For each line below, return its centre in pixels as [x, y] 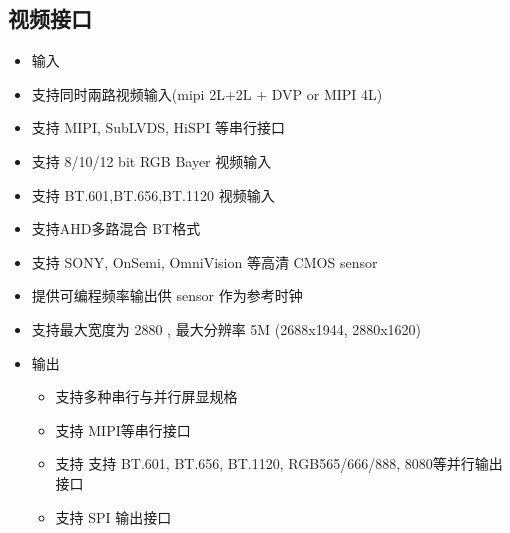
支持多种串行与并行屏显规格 [146, 396]
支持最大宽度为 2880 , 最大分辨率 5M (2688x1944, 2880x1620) [226, 328]
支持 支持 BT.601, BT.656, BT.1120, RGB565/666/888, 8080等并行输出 [279, 463]
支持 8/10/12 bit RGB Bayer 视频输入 [151, 160]
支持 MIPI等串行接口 [123, 429]
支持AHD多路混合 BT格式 [116, 228]
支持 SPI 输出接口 [113, 516]
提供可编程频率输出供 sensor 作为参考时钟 [167, 295]
